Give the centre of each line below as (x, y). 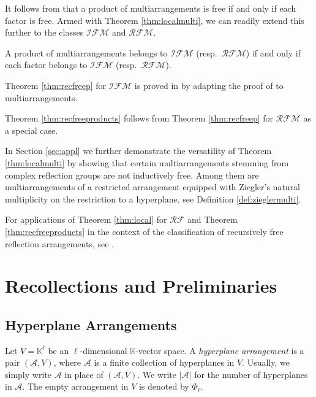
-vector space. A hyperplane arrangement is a (220, 350)
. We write (157, 374)
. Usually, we (266, 362)
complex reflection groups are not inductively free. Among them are (132, 175)
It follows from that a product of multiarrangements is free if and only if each (151, 8)
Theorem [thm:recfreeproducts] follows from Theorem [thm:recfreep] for (139, 118)
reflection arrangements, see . (59, 243)
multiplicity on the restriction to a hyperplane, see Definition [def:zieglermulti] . (153, 198)
